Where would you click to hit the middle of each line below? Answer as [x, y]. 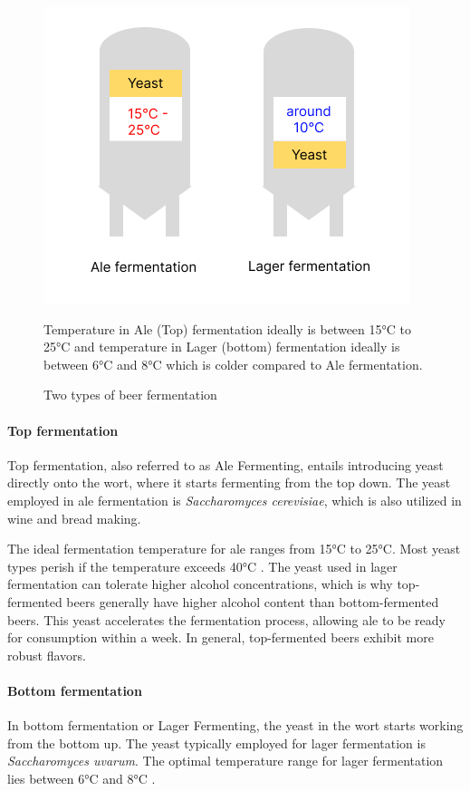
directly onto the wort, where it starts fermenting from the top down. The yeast [229, 482]
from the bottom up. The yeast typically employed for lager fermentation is [216, 743]
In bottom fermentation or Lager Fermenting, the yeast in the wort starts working [235, 725]
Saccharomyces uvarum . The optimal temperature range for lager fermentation [225, 761]
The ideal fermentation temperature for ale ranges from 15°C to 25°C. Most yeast [234, 549]
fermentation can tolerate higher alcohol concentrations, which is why [200, 584]
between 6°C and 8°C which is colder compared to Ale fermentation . [233, 364]
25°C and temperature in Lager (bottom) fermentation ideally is [222, 347]
